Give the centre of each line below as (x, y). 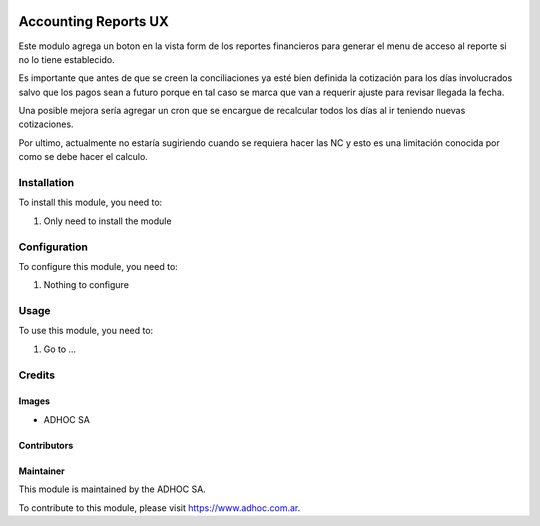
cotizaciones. (46, 124)
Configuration (53, 247)
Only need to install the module (107, 221)
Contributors (46, 445)
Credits (36, 375)
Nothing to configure (86, 285)
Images (34, 401)
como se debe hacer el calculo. (83, 157)
